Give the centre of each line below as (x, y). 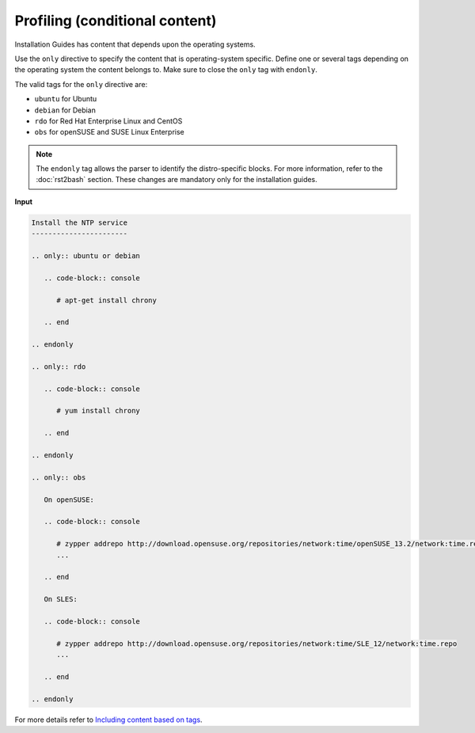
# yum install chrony (98, 411)
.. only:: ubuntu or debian (85, 256)
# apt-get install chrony (107, 300)
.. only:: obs (59, 477)
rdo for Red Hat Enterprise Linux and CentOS (108, 121)
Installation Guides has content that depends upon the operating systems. (135, 44)
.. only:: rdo (59, 366)
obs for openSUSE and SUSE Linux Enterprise (110, 132)
